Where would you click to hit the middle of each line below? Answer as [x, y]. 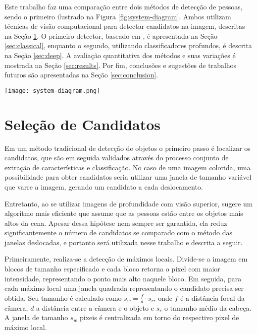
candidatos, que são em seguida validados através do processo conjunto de [117, 158]
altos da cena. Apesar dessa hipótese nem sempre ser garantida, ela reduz [116, 223]
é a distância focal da [213, 298]
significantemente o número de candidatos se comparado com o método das [118, 233]
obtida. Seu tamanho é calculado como [63, 298]
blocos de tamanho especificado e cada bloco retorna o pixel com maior [112, 269]
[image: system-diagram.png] [52, 91]
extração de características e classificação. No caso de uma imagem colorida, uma [128, 167]
